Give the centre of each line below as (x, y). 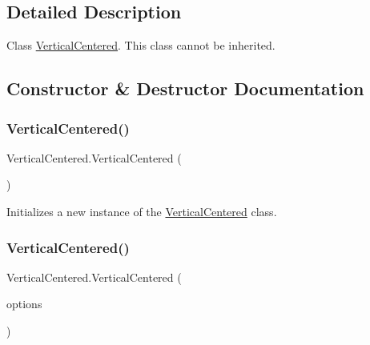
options (24, 304)
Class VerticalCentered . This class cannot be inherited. (141, 45)
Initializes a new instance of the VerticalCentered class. (142, 211)
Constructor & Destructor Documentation (185, 88)
